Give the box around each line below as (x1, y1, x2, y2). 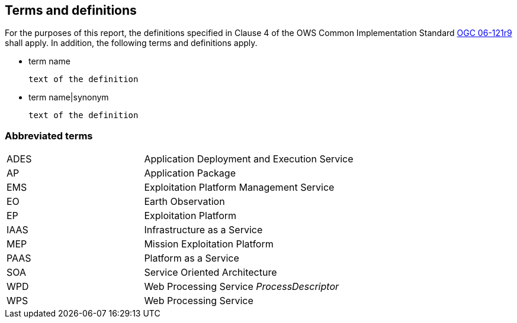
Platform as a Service (144, 252, 239, 265)
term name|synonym (28, 92, 109, 103)
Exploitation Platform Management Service (144, 181, 335, 194)
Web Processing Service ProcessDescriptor (144, 280, 339, 293)
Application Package (144, 167, 236, 180)
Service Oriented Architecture (144, 266, 277, 279)
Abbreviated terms (5, 129, 93, 142)
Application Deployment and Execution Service (144, 153, 354, 165)
